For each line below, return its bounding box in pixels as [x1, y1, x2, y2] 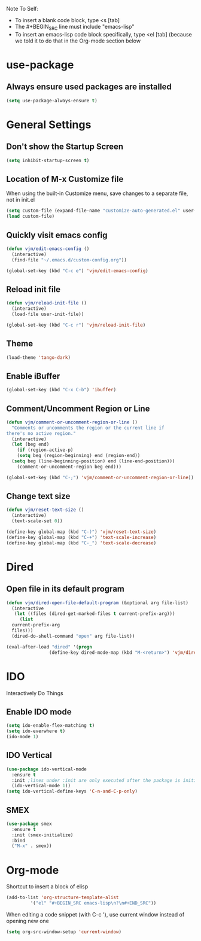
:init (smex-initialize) [11, 832, 74, 838]
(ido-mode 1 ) [6, 734, 39, 740]
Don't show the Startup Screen [6, 142, 124, 152]
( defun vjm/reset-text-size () [6, 507, 84, 513]
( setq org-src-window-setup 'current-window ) [6, 929, 121, 935]
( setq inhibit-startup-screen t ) [6, 157, 90, 163]
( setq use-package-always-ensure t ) [6, 98, 98, 103]
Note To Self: [6, 5, 39, 12]
